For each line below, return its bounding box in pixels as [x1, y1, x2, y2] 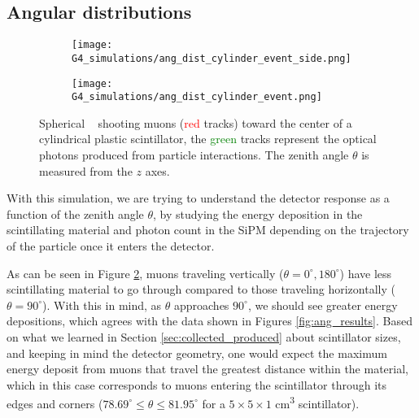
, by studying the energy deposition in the [153, 205, 363, 222]
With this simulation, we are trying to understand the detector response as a [7, 189, 390, 207]
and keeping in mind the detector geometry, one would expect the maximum [7, 344, 387, 361]
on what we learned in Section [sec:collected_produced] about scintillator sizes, [7, 328, 401, 345]
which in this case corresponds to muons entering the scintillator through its [7, 376, 387, 393]
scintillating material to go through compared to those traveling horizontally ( [7, 281, 395, 298]
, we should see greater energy [247, 296, 398, 313]
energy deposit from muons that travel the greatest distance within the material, [7, 360, 408, 377]
